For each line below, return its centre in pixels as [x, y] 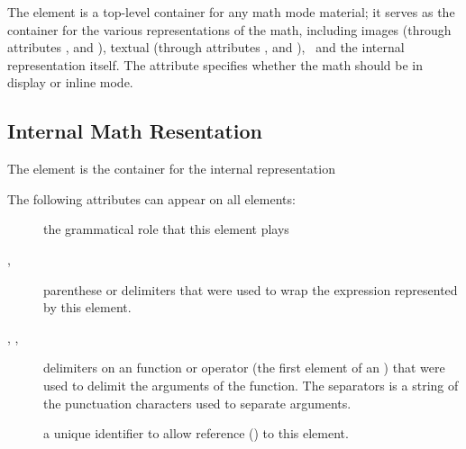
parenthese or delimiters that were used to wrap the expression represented [251, 289]
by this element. [87, 307]
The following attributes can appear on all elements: [151, 198]
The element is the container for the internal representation [171, 169]
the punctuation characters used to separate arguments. [197, 403]
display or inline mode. [70, 82]
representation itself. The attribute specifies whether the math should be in [215, 64]
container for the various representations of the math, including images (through [229, 29]
